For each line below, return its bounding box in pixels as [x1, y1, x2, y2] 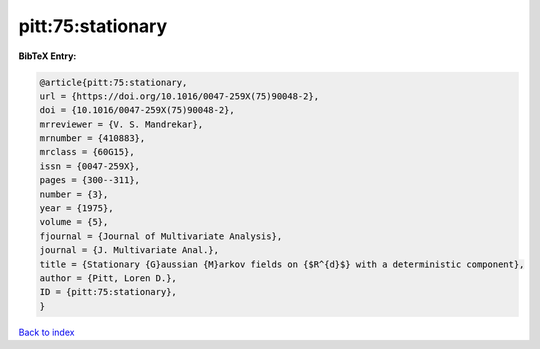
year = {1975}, [39, 203, 114, 214]
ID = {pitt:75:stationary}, [39, 286, 177, 298]
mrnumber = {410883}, [39, 133, 146, 144]
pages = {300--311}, [39, 175, 140, 186]
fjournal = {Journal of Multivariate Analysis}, [39, 230, 283, 242]
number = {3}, [39, 188, 109, 200]
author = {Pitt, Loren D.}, [39, 273, 177, 284]
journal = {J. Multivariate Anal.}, [39, 245, 220, 256]
